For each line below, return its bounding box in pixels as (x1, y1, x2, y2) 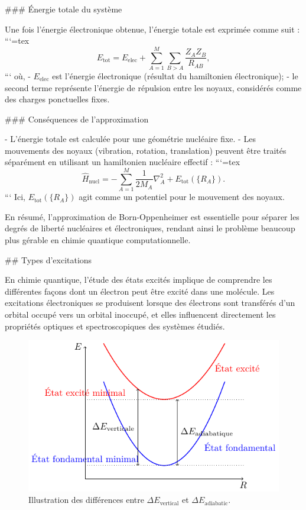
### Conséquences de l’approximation (5, 112, 149, 125)
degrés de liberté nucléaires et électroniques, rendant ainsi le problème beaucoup (5, 222, 295, 234)
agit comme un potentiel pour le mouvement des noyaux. (79, 191, 285, 203)
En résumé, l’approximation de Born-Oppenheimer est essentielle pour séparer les (5, 210, 300, 222)
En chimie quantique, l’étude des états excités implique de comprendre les (5, 273, 272, 286)
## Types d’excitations (5, 253, 92, 266)
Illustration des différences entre (28, 493, 144, 506)
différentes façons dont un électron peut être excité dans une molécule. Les (5, 285, 275, 297)
